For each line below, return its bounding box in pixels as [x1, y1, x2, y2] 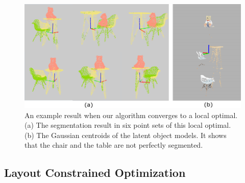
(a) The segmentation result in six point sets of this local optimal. [24, 120, 231, 130]
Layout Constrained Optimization [4, 165, 186, 180]
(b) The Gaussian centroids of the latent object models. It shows [24, 129, 227, 140]
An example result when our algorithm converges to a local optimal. [24, 109, 238, 120]
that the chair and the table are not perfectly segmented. [24, 140, 203, 150]
